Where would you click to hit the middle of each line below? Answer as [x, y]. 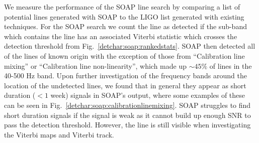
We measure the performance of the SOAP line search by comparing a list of [122, 7]
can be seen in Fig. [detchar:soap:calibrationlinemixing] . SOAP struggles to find [127, 105]
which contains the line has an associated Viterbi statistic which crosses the [121, 36]
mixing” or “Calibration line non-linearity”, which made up [95, 65]
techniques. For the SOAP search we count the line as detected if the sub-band [125, 26]
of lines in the [231, 65]
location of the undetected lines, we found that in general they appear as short [125, 85]
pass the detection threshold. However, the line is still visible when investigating [127, 125]
